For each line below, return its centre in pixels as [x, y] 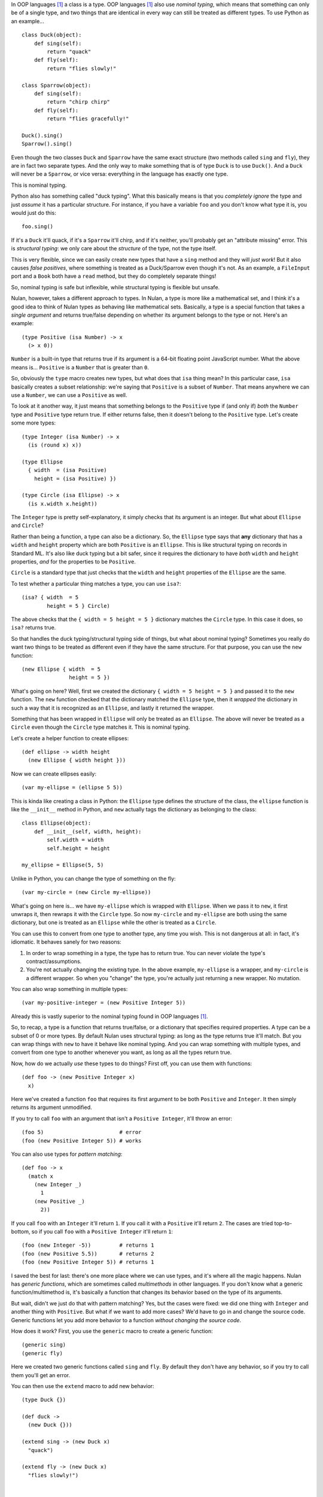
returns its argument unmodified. [51, 1107]
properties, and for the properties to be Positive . [74, 562]
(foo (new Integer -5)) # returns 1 [88, 1245]
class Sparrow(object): [57, 85]
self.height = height [79, 848]
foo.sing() [38, 227]
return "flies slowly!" [82, 68]
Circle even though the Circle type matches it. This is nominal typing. [100, 727]
